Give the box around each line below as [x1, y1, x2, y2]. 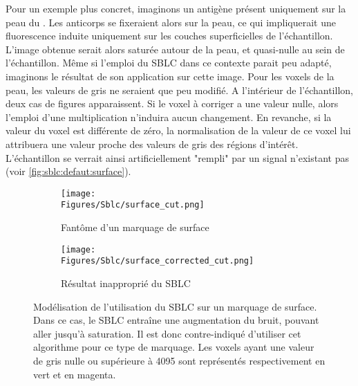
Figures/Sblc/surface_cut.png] [61, 200, 205, 210]
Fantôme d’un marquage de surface [61, 220, 209, 235]
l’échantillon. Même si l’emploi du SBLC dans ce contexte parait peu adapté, [6, 55, 332, 70]
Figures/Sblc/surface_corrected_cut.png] [61, 256, 254, 266]
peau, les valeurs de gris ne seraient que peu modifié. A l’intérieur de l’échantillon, [6, 82, 353, 97]
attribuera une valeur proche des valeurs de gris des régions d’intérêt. [6, 136, 299, 151]
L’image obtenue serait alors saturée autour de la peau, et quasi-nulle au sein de [6, 42, 345, 56]
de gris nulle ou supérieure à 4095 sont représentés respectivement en [33, 353, 326, 367]
